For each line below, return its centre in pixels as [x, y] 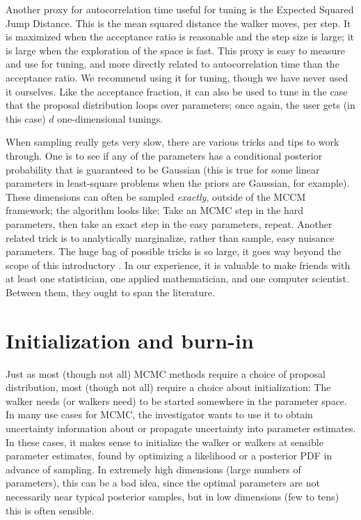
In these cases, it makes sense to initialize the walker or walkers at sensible [165, 442]
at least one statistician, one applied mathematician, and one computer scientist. [177, 278]
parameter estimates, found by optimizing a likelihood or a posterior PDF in [169, 456]
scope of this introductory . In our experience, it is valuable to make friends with [178, 265]
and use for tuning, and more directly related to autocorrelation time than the [173, 64]
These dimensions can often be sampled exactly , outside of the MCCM [156, 196]
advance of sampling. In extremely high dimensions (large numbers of [153, 469]
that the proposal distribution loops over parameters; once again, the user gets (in [180, 105]
